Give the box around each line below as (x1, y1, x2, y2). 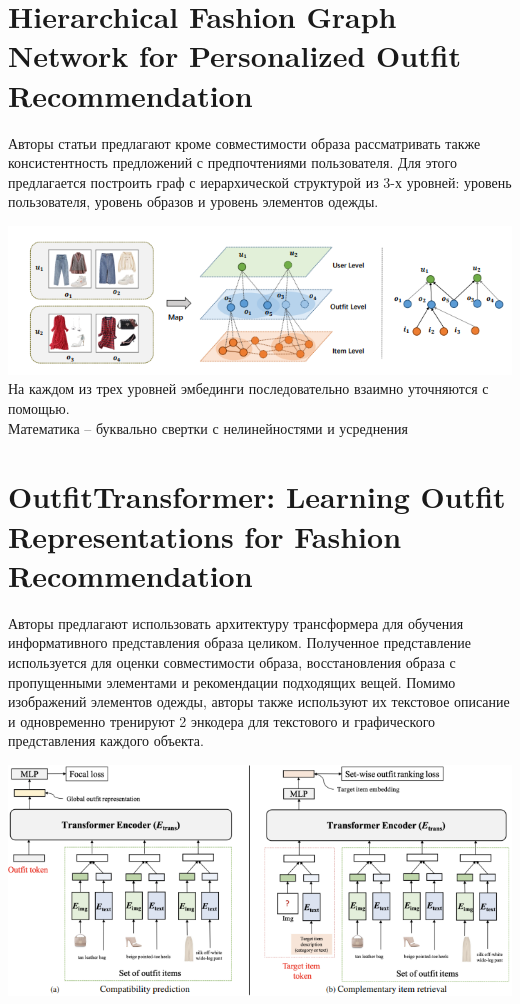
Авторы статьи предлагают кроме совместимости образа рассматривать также (8, 132, 481, 153)
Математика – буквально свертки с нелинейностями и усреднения (8, 417, 408, 438)
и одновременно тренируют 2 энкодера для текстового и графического (8, 710, 436, 731)
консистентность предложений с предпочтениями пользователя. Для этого (8, 152, 457, 173)
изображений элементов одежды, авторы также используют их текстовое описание (8, 691, 510, 712)
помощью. (8, 398, 70, 419)
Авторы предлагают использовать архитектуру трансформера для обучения (8, 612, 464, 633)
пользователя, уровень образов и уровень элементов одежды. (8, 191, 379, 212)
